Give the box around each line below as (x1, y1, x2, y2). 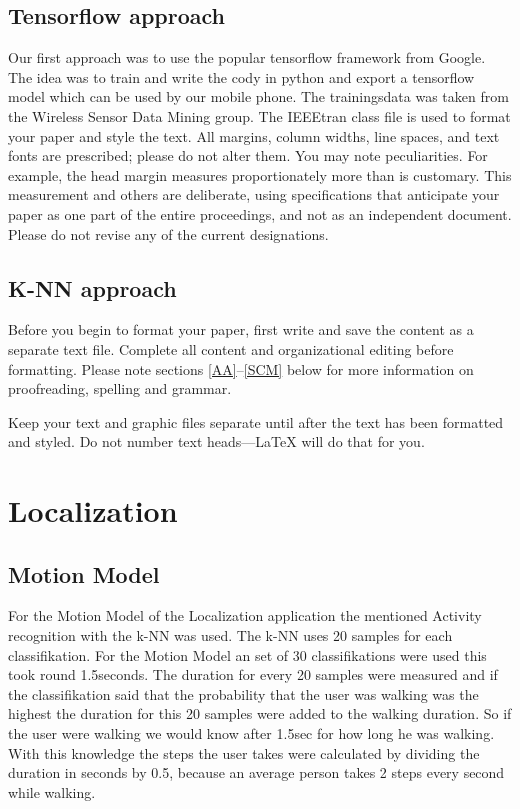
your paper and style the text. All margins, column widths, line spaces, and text (8, 125, 500, 146)
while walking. (8, 781, 96, 802)
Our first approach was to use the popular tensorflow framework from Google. (8, 47, 486, 68)
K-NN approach (8, 272, 177, 303)
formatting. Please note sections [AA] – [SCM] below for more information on (8, 358, 474, 379)
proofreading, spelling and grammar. (8, 378, 232, 399)
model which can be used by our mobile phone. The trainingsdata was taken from (8, 86, 509, 107)
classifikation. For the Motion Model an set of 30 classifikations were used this (8, 644, 487, 665)
